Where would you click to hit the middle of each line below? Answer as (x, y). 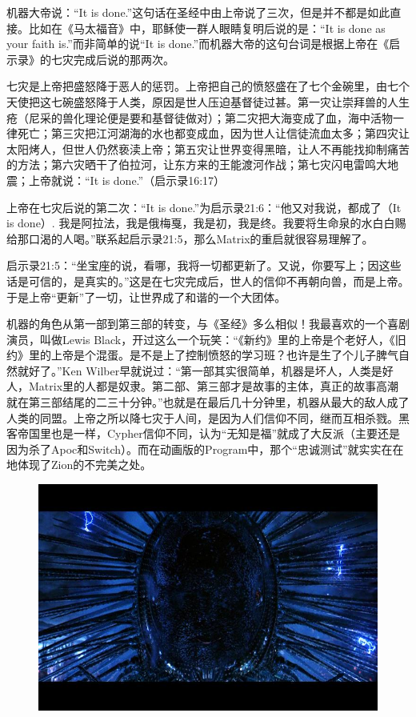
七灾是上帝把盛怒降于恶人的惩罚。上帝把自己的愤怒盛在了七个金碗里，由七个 (208, 86)
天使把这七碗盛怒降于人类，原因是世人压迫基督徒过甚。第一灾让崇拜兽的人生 (208, 101)
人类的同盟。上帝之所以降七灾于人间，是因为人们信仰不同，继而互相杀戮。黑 (208, 417)
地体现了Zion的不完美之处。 (79, 465)
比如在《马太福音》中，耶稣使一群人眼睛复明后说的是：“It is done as (207, 28)
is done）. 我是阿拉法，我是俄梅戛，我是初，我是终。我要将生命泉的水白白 (201, 223)
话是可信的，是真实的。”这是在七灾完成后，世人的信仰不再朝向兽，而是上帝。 (208, 280)
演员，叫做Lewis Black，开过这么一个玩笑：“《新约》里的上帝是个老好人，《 (201, 339)
